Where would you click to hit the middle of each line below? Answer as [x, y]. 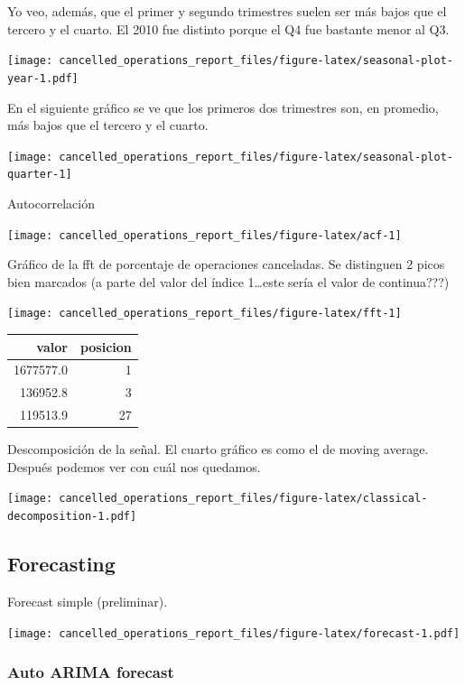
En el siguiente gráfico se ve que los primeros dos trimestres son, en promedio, [223, 107]
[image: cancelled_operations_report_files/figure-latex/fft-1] [205, 314]
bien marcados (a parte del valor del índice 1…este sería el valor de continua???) [228, 281]
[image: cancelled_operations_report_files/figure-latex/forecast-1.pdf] [234, 633]
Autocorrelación [51, 203]
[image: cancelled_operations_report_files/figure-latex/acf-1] [205, 235]
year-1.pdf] [43, 78]
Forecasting [61, 564]
